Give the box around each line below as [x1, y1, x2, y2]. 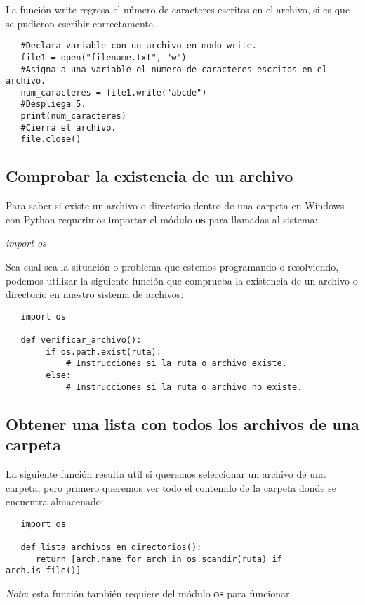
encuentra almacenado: [6, 494, 104, 509]
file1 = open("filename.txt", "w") [20, 52, 187, 63]
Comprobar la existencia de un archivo [6, 165, 293, 187]
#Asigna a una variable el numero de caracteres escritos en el [20, 64, 328, 74]
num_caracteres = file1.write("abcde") [20, 87, 207, 98]
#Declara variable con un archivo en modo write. [20, 41, 257, 51]
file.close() [20, 134, 81, 145]
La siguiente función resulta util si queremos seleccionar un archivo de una [6, 467, 326, 481]
